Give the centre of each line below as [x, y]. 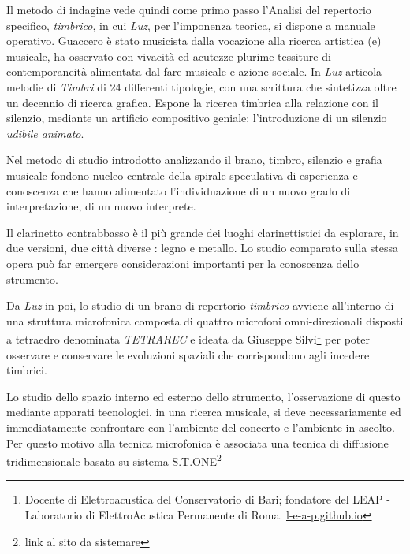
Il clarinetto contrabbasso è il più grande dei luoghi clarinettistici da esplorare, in [203, 232]
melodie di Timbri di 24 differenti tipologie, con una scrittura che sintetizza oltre [201, 86]
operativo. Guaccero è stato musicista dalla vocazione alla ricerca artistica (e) [194, 41]
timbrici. [27, 370]
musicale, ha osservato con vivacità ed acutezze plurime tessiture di [169, 56]
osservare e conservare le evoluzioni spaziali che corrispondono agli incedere [188, 354]
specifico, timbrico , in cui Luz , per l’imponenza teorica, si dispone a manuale [191, 25]
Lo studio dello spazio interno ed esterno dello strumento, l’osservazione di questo [203, 396]
